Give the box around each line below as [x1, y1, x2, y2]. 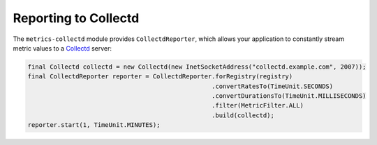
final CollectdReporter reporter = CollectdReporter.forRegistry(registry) [27, 73, 293, 80]
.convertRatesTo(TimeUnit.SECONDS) [212, 82, 334, 90]
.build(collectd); [212, 111, 275, 119]
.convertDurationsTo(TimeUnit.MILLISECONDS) [212, 92, 367, 100]
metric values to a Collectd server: [13, 44, 112, 52]
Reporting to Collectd [13, 10, 140, 26]
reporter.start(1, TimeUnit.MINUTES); [27, 121, 161, 129]
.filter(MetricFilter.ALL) [212, 101, 304, 110]
